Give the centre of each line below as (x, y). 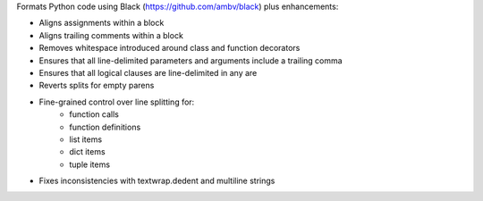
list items (86, 139)
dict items (88, 152)
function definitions (105, 127)
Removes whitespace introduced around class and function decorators (169, 48)
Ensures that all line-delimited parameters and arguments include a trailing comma (191, 60)
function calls (94, 114)
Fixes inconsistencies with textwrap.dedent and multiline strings (157, 181)
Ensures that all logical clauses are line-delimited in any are (148, 72)
